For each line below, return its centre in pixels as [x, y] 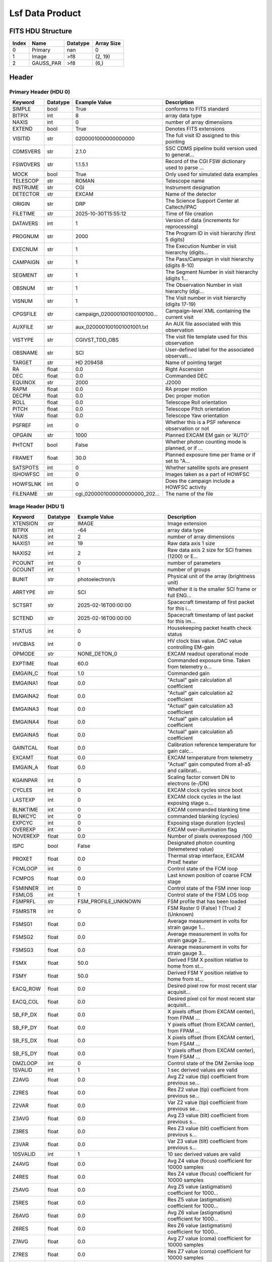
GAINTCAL [25, 748]
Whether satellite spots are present [207, 467]
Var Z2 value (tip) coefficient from [208, 1102]
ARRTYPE [24, 592]
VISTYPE [23, 340]
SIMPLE [22, 109]
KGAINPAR [25, 780]
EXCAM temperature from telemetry [210, 757]
